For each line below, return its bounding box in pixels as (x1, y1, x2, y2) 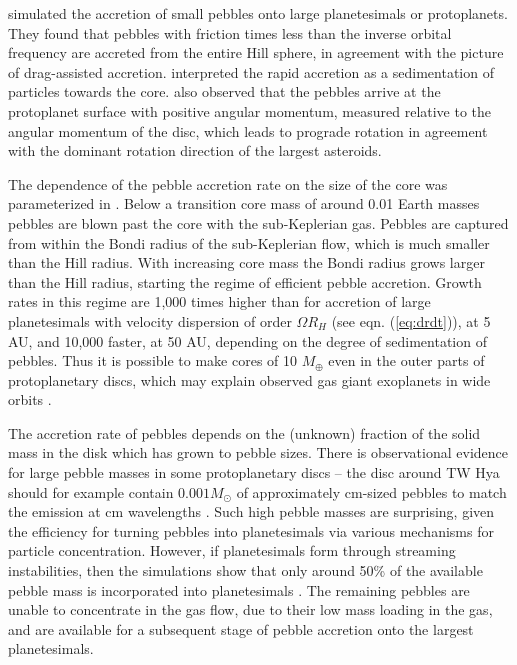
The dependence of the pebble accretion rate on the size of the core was (8, 173, 448, 194)
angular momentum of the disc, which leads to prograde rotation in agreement (8, 120, 488, 141)
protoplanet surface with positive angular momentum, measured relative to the (8, 100, 492, 121)
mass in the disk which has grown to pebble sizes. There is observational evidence (8, 442, 509, 463)
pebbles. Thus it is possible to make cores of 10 (8, 350, 298, 371)
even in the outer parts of (328, 350, 485, 371)
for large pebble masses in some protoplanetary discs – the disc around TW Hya (8, 462, 500, 483)
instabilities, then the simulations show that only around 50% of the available (8, 560, 483, 581)
